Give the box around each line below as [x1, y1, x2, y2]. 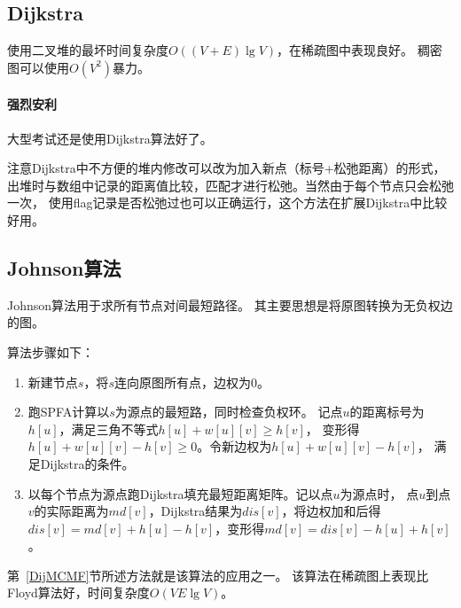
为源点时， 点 [340, 484, 419, 503]
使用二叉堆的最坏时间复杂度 [7, 41, 168, 59]
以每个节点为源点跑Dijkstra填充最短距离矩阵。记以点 [27, 484, 333, 503]
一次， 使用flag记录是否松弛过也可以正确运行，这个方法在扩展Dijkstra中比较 [7, 193, 448, 212]
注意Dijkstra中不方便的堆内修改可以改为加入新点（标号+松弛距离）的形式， [7, 159, 446, 177]
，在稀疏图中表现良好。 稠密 [277, 41, 442, 59]
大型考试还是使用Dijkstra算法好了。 [7, 129, 213, 147]
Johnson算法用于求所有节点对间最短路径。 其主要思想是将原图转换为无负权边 [7, 295, 453, 314]
